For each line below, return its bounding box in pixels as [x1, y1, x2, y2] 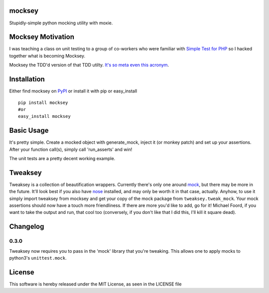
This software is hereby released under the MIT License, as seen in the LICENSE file [9, 281, 182, 287]
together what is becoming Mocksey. [9, 53, 86, 59]
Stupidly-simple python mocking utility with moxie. [9, 20, 113, 26]
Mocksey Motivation [9, 33, 75, 41]
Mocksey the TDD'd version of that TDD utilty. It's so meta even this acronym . [9, 62, 169, 68]
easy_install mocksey [18, 113, 71, 119]
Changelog [9, 222, 44, 231]
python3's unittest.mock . [9, 255, 67, 261]
